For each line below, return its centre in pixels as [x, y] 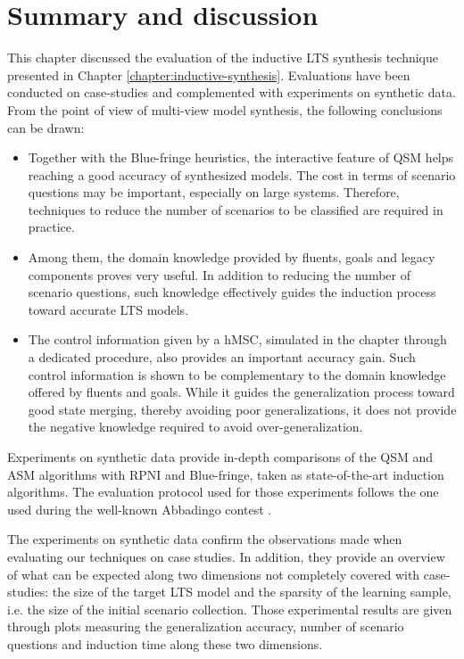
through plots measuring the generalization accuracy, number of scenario [206, 626]
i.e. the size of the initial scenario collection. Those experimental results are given [230, 609]
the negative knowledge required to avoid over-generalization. [195, 427]
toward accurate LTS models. [108, 309]
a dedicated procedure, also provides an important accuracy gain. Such [222, 357]
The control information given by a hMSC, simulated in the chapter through [237, 339]
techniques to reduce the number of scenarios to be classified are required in [236, 209]
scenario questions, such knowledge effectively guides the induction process [232, 292]
